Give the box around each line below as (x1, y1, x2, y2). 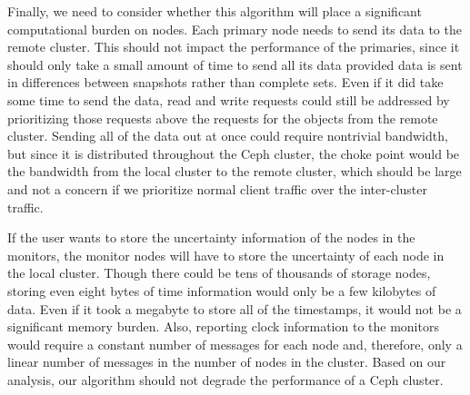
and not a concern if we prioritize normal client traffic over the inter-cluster (7, 179, 427, 198)
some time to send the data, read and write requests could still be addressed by (7, 90, 450, 109)
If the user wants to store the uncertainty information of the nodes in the (7, 228, 415, 247)
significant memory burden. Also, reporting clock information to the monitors (7, 317, 439, 336)
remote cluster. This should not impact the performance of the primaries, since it (7, 37, 460, 56)
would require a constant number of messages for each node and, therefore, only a (7, 334, 463, 353)
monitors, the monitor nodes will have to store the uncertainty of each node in (7, 245, 445, 264)
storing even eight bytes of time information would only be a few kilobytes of (7, 281, 436, 300)
